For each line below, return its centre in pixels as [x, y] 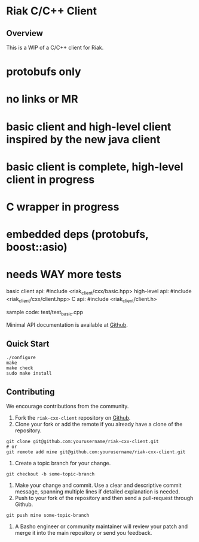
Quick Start [28, 344]
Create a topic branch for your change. [63, 463]
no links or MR [42, 99]
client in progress [50, 180]
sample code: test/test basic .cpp [45, 313]
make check [20, 368]
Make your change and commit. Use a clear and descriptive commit [98, 485]
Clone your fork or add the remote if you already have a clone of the [99, 424]
